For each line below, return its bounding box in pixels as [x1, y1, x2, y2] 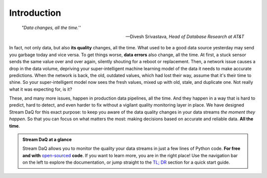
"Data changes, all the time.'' [21, 25, 81, 31]
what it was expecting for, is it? [9, 86, 73, 92]
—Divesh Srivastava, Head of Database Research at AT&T [125, 34, 244, 39]
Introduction [9, 7, 61, 18]
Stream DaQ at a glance [22, 137, 72, 142]
